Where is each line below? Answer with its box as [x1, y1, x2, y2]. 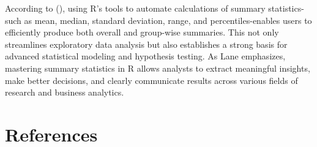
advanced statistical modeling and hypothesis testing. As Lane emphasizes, [5, 50, 286, 62]
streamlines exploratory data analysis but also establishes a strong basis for [5, 37, 288, 50]
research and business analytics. [5, 86, 124, 99]
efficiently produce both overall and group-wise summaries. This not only [5, 26, 279, 39]
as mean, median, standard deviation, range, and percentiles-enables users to [24, 13, 312, 26]
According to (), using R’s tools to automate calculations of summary [5, 2, 266, 14]
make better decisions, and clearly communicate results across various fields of [5, 73, 298, 86]
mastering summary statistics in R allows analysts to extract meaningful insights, [5, 61, 310, 74]
